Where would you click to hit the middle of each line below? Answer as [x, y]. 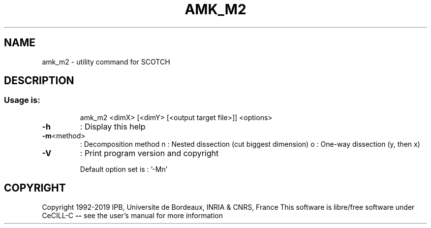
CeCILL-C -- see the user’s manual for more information [133, 215]
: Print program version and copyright [149, 153]
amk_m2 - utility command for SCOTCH [106, 62]
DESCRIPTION [39, 81]
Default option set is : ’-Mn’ [124, 169]
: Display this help [113, 126]
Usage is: [22, 100]
